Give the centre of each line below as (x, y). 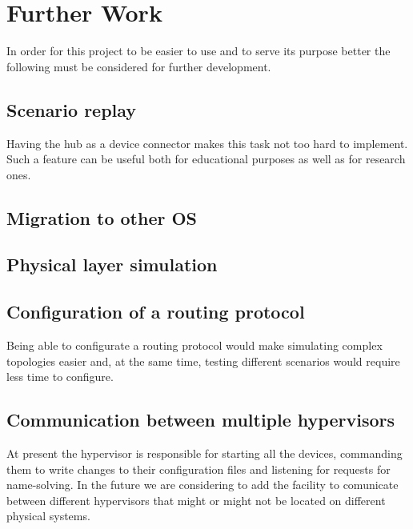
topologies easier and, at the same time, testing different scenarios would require (203, 361)
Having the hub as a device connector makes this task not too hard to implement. (207, 143)
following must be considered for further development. (139, 66)
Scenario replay (72, 109)
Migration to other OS (102, 217)
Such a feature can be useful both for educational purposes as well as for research (206, 159)
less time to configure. (60, 377)
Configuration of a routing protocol (156, 312)
